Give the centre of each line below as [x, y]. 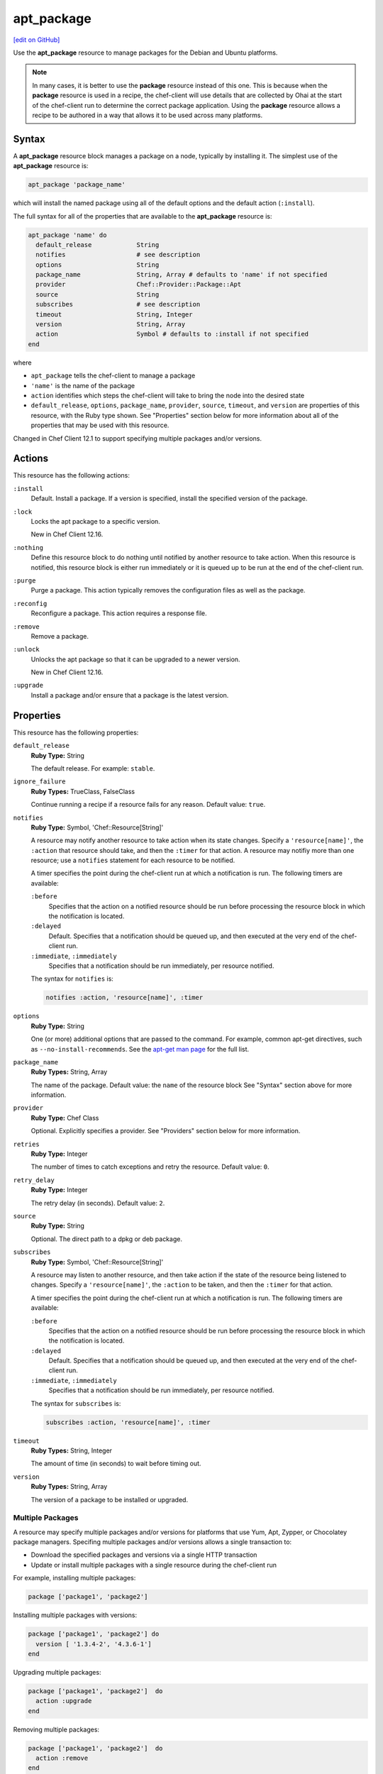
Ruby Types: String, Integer [72, 1450]
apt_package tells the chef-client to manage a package [113, 375]
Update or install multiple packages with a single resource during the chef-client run [154, 1565]
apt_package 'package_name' [77, 185]
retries [27, 1144]
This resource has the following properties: [76, 732]
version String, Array [111, 324]
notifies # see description [118, 255]
